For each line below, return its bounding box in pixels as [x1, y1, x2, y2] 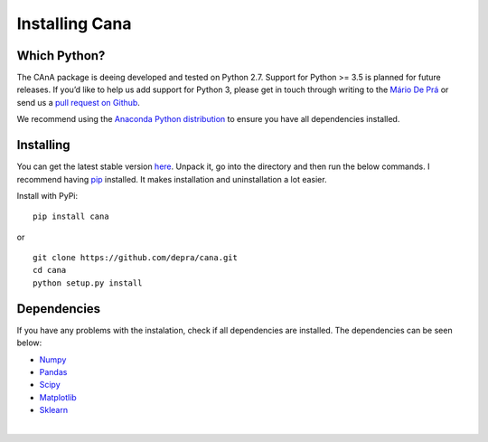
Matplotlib [39, 391, 77, 402]
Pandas [39, 366, 68, 377]
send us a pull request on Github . [16, 97, 140, 108]
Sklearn [39, 405, 68, 416]
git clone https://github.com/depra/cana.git [33, 253, 239, 263]
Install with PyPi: [16, 190, 79, 201]
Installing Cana [16, 14, 132, 33]
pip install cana [33, 212, 109, 221]
